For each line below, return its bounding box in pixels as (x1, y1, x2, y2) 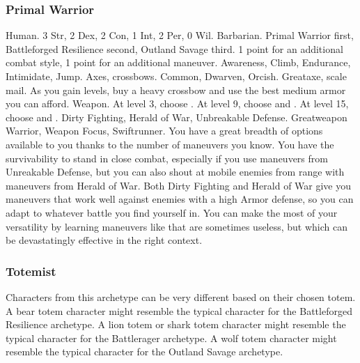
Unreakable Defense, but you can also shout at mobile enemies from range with (6, 164, 345, 179)
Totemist (6, 262, 56, 279)
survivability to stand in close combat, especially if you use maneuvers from (6, 150, 328, 165)
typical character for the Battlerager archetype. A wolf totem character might (6, 330, 337, 345)
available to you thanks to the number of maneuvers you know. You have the (6, 137, 334, 151)
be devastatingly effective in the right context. (6, 233, 203, 247)
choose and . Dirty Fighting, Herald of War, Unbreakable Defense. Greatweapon (6, 109, 347, 124)
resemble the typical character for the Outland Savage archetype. (6, 344, 283, 359)
